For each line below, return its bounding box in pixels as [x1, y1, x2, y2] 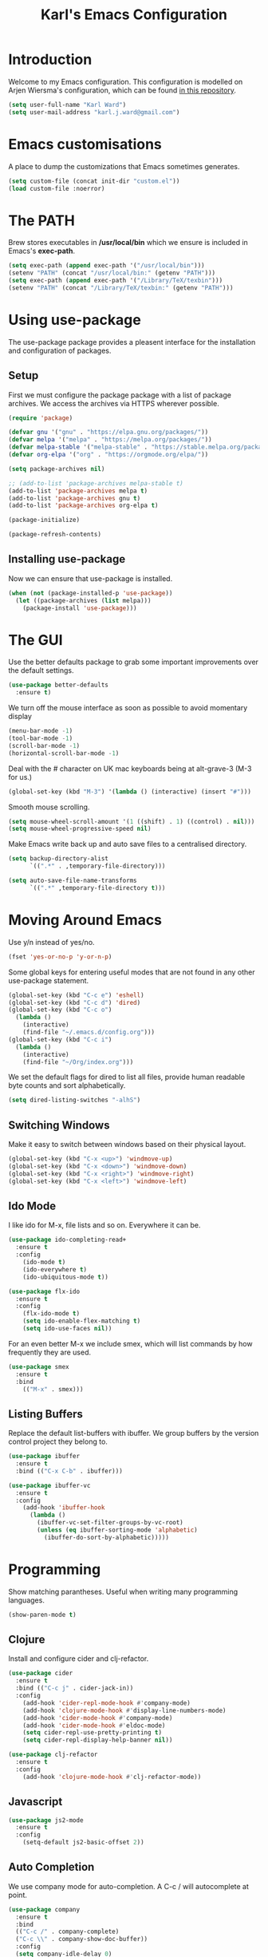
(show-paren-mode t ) [8, 1611, 77, 1619]
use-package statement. [8, 975, 89, 985]
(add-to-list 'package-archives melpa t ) [8, 487, 148, 495]
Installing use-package [8, 552, 126, 566]
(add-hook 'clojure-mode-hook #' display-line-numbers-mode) [22, 1706, 227, 1714]
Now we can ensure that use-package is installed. [8, 573, 173, 583]
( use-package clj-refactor [8, 1750, 98, 1759]
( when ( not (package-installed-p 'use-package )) [8, 589, 173, 597]
